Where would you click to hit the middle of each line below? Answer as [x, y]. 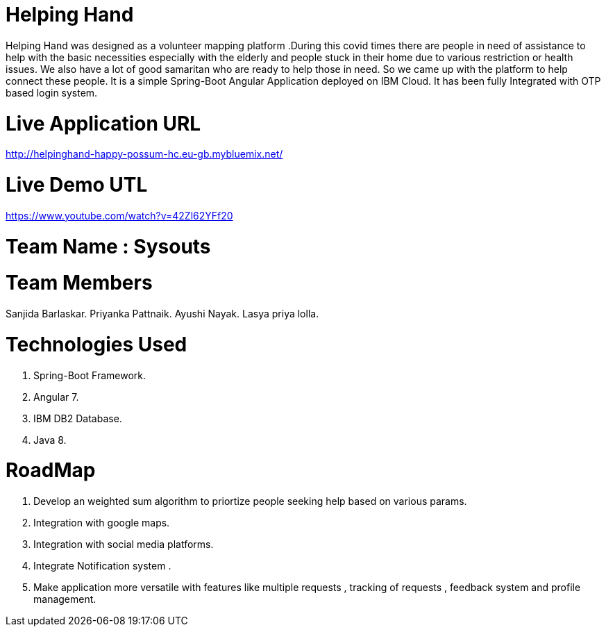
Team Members [79, 283]
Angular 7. [56, 397]
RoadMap [51, 471]
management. [65, 599]
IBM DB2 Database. [78, 418]
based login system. [52, 92]
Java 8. [50, 440]
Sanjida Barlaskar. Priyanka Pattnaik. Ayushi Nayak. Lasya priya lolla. [162, 314]
